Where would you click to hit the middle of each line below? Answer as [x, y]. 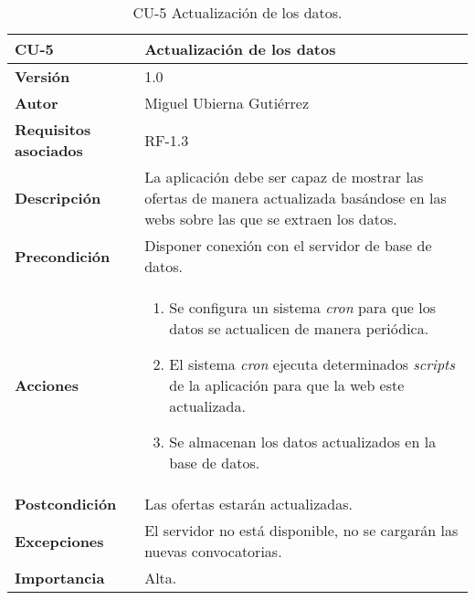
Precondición [63, 256]
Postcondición [66, 504]
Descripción [58, 198]
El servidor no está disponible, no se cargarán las [301, 530]
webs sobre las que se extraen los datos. [271, 219]
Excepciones [59, 541]
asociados [49, 150]
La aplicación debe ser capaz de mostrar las [284, 177]
